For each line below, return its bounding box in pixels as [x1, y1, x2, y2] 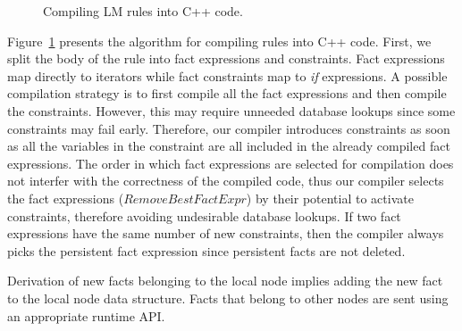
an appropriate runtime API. [7, 306, 165, 325]
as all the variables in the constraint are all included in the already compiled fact [7, 137, 450, 155]
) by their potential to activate [246, 188, 414, 207]
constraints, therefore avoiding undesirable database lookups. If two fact [7, 206, 401, 225]
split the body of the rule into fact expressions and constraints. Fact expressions [7, 49, 445, 68]
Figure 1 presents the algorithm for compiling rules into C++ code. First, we [7, 31, 432, 50]
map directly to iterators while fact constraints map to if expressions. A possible [7, 66, 448, 85]
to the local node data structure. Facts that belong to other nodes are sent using [7, 288, 449, 307]
